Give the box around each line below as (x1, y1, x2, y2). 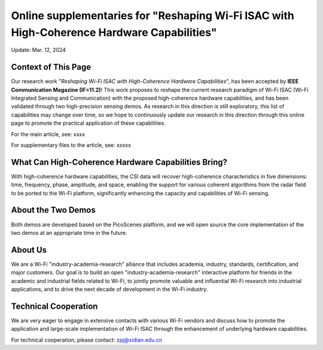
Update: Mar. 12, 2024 (11, 47, 66, 54)
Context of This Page (11, 62, 92, 72)
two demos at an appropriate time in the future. (11, 229, 128, 236)
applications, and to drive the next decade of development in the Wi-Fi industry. (11, 285, 208, 293)
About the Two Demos (11, 205, 96, 215)
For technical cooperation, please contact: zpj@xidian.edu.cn (11, 336, 163, 343)
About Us (11, 245, 47, 255)
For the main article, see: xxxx (11, 130, 86, 137)
